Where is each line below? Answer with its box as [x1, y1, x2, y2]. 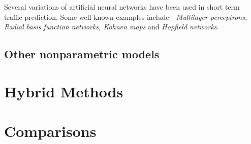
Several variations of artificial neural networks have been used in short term [4, 2, 240, 12]
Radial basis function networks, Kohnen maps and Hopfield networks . [4, 21, 219, 32]
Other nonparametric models [4, 46, 160, 62]
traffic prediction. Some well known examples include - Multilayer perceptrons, [4, 11, 247, 22]
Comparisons [4, 121, 97, 141]
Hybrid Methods [4, 81, 123, 101]
